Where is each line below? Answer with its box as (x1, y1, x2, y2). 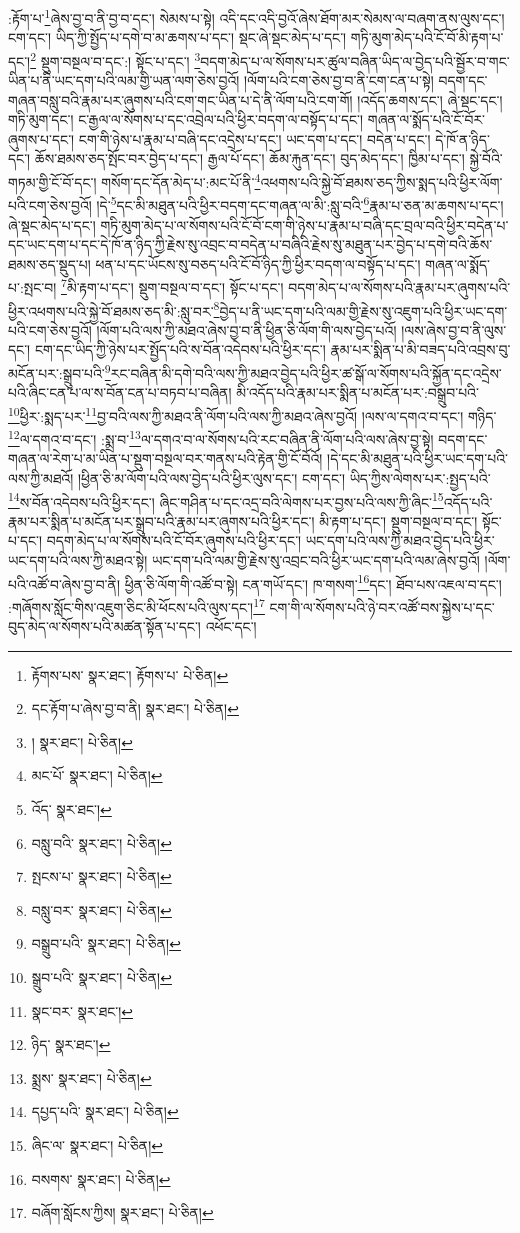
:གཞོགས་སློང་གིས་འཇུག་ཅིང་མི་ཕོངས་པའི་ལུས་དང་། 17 (8, 593, 265, 617)
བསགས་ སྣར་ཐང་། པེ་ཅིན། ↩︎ (31, 1168, 171, 1189)
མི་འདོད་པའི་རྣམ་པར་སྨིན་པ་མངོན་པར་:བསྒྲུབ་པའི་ (236, 382, 479, 403)
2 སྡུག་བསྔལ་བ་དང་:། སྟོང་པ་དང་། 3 (30, 47, 201, 71)
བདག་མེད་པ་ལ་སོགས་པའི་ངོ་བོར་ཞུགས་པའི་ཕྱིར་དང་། (46, 530, 302, 551)
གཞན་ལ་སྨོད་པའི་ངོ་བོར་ (367, 109, 486, 130)
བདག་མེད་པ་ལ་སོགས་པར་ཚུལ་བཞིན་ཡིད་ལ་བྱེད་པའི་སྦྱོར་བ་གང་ (200, 50, 510, 71)
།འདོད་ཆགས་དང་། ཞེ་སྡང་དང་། (357, 89, 503, 110)
